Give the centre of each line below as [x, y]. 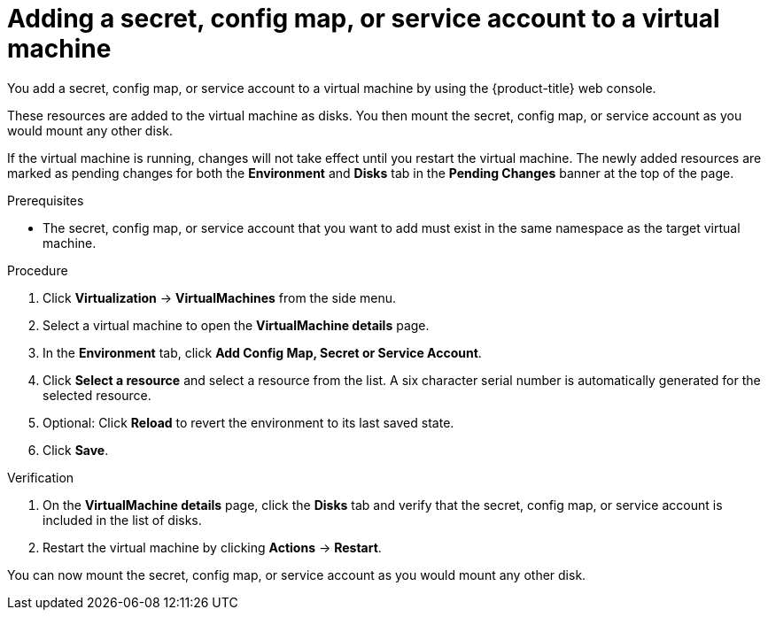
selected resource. [97, 395]
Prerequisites [46, 200]
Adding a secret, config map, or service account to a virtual [364, 19]
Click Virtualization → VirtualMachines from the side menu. [220, 297]
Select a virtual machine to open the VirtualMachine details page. [236, 325]
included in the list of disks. [122, 520]
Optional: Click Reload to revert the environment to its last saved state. [248, 422]
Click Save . [76, 450]
